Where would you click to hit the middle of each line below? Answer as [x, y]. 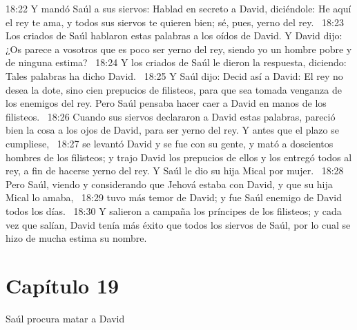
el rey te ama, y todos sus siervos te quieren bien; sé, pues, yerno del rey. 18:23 [175, 22]
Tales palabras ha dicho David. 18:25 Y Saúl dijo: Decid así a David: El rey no [174, 75]
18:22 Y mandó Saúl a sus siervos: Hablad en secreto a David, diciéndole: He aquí [178, 8]
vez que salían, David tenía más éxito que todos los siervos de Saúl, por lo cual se [178, 224]
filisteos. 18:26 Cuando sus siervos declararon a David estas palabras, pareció [171, 116]
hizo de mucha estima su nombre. [76, 238]
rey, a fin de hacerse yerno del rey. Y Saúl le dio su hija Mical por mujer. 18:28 [175, 171]
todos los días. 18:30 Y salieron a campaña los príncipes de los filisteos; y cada [174, 210]
